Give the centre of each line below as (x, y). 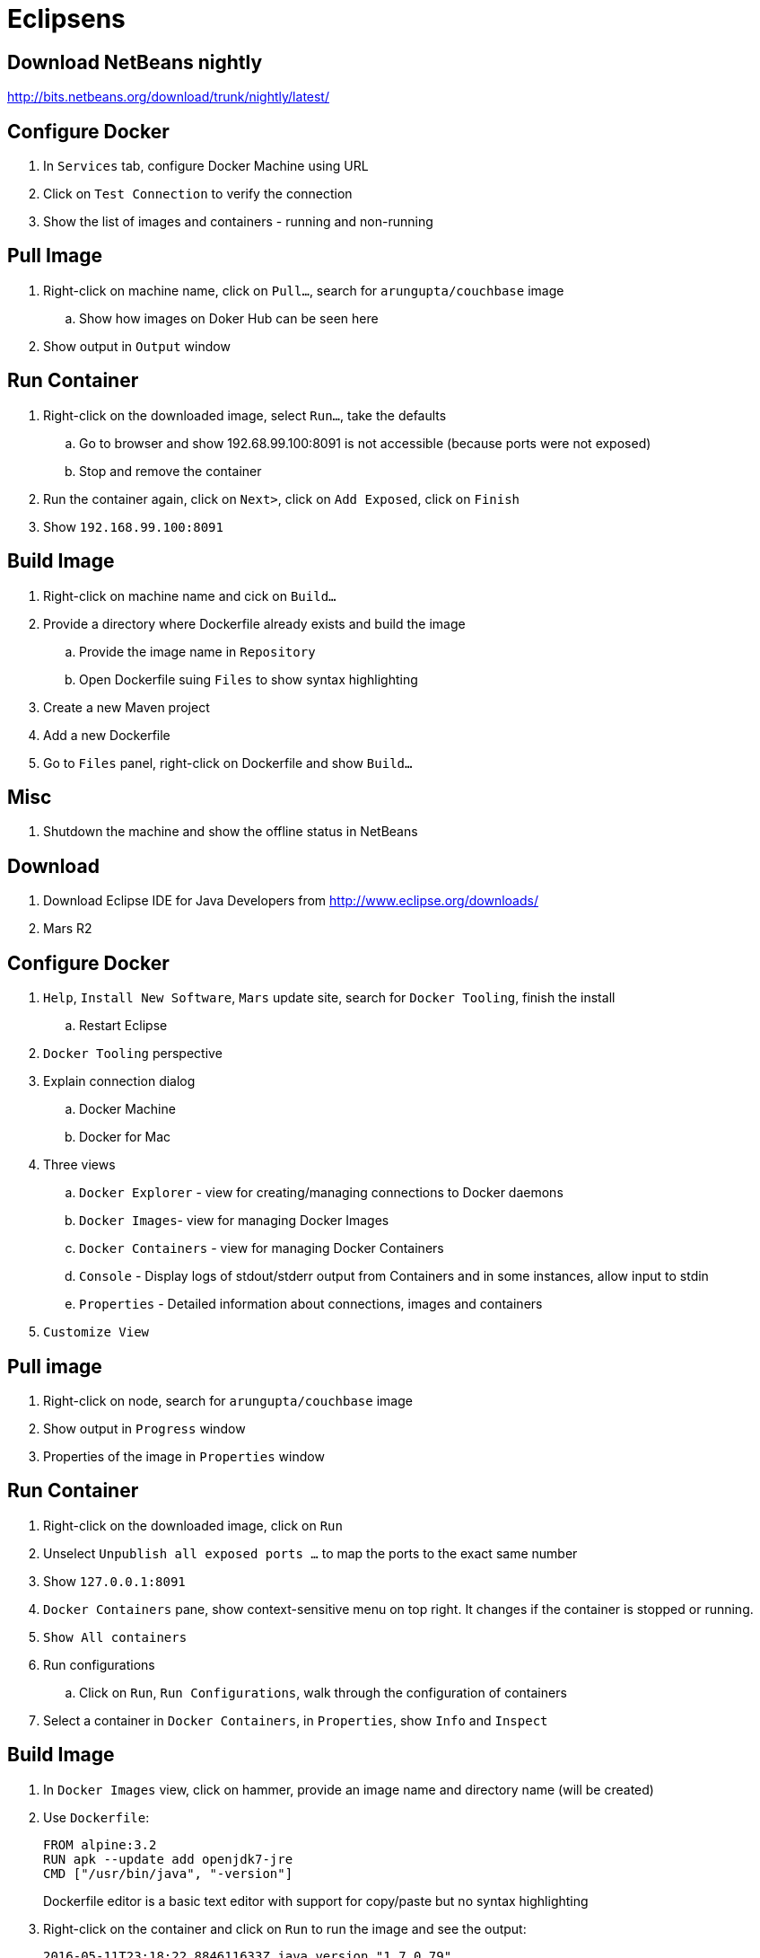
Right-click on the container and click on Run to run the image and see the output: (285, 1928)
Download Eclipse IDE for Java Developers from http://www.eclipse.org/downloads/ (291, 901)
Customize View (96, 1332)
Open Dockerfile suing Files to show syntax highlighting (249, 679)
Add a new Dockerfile (107, 735)
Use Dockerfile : (96, 1817)
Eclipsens (66, 19)
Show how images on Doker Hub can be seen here (229, 318)
